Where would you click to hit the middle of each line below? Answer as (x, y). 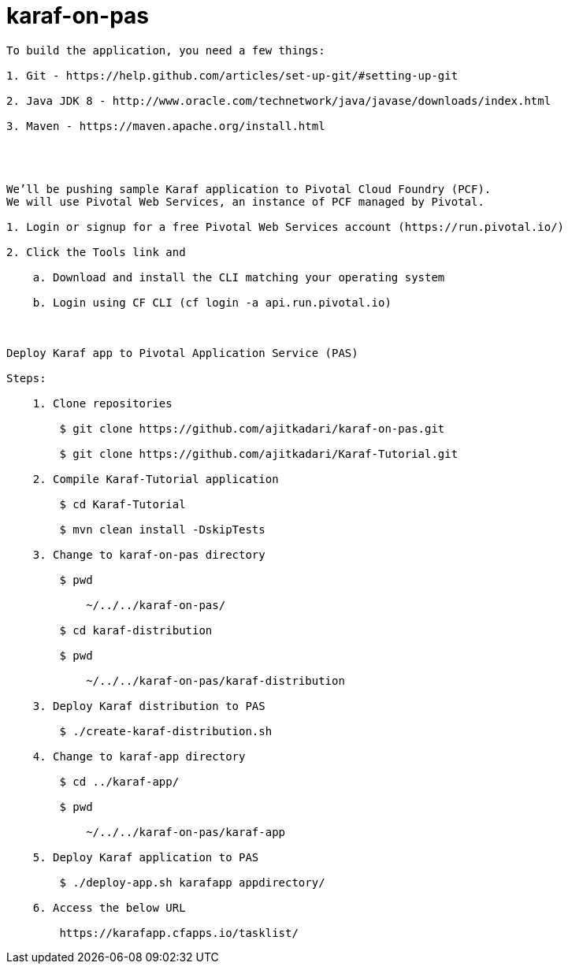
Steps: (26, 378)
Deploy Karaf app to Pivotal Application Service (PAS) (182, 353)
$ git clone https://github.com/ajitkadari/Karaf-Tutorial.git (259, 453)
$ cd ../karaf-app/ (119, 781)
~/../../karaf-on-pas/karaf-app (186, 832)
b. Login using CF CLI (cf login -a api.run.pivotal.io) (212, 302)
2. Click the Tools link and (96, 252)
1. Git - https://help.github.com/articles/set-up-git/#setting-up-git (232, 75)
